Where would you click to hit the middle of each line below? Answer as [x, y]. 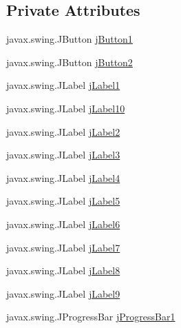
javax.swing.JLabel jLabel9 [63, 293]
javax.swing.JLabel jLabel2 [63, 131]
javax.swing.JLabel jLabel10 [66, 108]
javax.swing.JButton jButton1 [70, 39]
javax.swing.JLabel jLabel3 [63, 155]
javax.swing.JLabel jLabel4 [63, 177]
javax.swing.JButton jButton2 [70, 62]
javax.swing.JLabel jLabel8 [63, 270]
